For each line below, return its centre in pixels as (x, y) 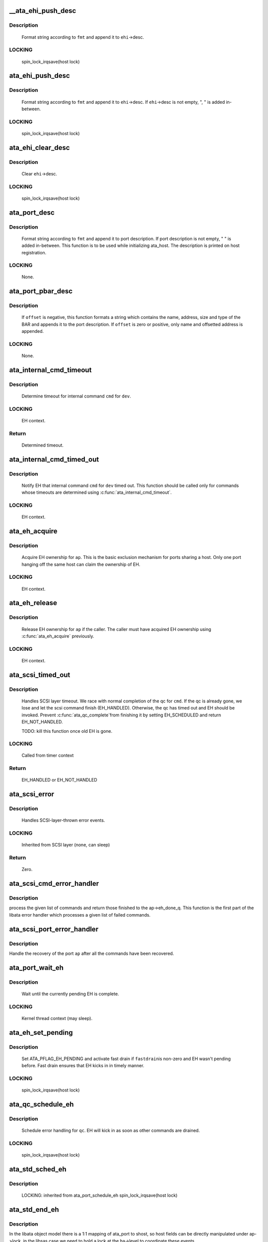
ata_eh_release (33, 603)
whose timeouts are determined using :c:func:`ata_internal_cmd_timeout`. (97, 492)
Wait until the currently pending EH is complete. (70, 994)
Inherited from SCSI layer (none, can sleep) (66, 845)
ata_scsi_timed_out (40, 675)
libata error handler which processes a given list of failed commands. (80, 915)
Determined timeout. (43, 445)
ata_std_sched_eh (38, 1169)
